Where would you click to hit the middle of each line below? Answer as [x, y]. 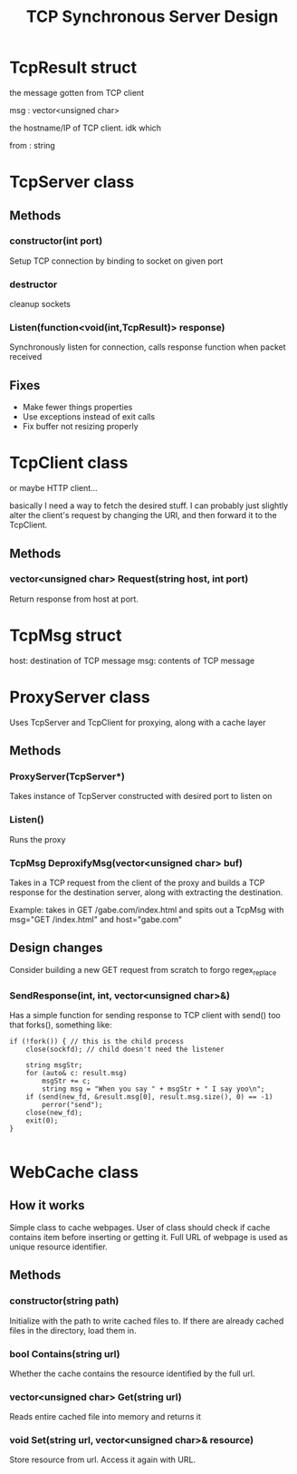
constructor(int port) [56, 241]
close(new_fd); [54, 1113]
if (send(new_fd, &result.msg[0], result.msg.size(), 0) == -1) [149, 1097]
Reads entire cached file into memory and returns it [105, 1417]
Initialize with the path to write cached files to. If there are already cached [147, 1321]
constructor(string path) [64, 1301]
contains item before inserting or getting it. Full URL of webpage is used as [148, 1237]
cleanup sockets [40, 304]
